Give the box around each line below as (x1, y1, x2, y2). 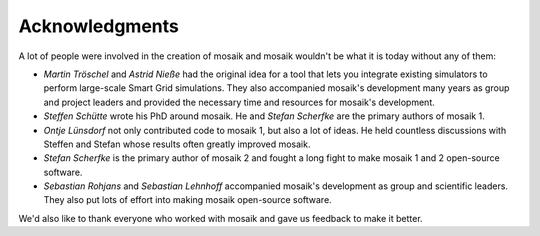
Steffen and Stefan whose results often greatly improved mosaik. (43, 138, 311, 150)
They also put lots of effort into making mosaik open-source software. (43, 194, 332, 206)
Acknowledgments (18, 15, 180, 37)
